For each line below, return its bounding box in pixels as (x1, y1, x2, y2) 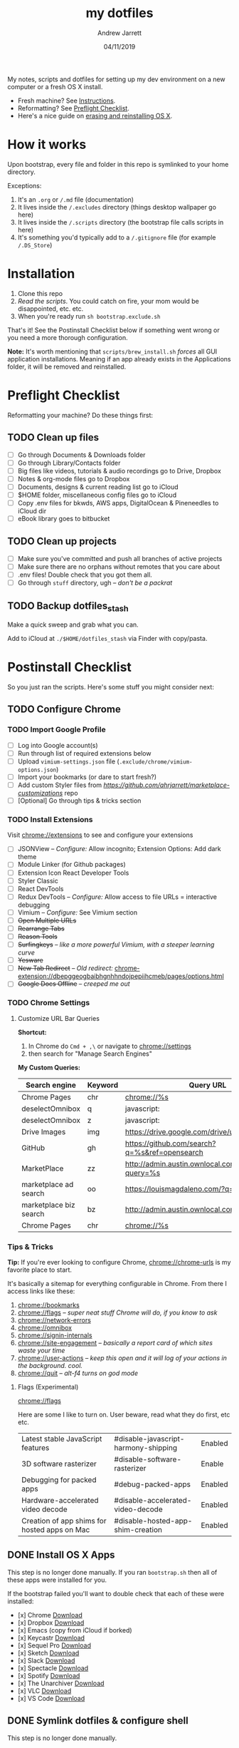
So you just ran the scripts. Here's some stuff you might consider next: (7, 683, 215, 692)
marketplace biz (21, 1200, 75, 1210)
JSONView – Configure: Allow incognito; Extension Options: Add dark (17, 845, 222, 853)
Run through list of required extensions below (17, 749, 152, 757)
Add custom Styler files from (17, 781, 102, 789)
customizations (17, 789, 63, 798)
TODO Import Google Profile (7, 725, 106, 735)
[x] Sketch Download (17, 1648, 80, 1657)
